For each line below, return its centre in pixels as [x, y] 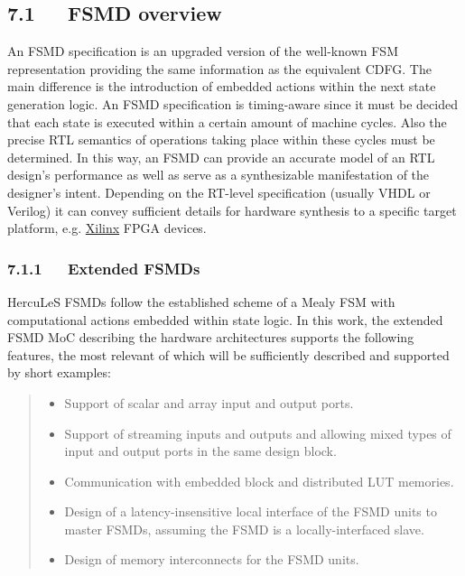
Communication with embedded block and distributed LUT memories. [259, 481]
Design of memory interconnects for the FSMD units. [212, 559]
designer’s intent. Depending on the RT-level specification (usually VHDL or [219, 192]
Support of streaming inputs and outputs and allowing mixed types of [258, 433]
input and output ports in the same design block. [200, 451]
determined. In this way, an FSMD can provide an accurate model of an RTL [221, 157]
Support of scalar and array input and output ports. [209, 402]
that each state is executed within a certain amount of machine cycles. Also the [227, 121]
